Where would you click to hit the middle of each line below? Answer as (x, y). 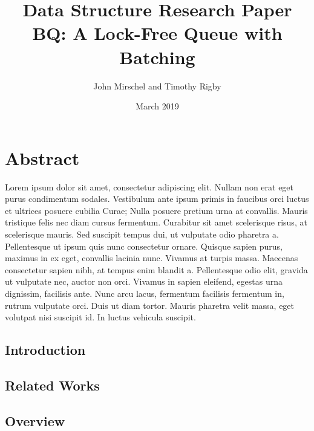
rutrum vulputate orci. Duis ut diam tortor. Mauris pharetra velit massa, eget (150, 305)
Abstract (42, 157)
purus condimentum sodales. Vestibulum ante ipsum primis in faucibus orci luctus (157, 199)
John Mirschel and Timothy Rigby (157, 86)
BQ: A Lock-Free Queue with (157, 33)
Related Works (52, 385)
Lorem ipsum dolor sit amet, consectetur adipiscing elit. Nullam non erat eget (149, 186)
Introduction (45, 350)
